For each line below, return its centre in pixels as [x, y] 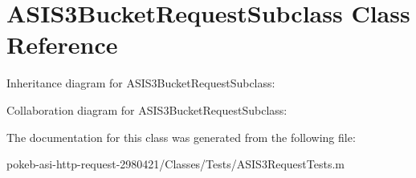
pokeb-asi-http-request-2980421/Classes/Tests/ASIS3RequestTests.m [175, 164]
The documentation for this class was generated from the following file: [181, 137]
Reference [62, 44]
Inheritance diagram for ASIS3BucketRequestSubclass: [141, 83]
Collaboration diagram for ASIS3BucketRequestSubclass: [147, 109]
